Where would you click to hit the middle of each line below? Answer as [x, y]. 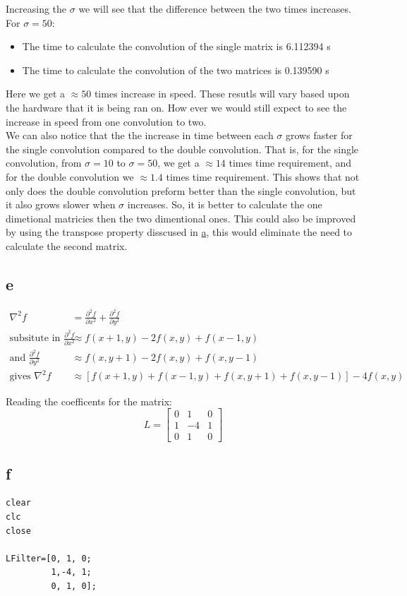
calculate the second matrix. [67, 245]
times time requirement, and [290, 163]
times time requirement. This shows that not [263, 176]
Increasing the [36, 8]
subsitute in [35, 339]
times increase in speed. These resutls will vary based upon [222, 94]
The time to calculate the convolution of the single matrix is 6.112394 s [176, 46]
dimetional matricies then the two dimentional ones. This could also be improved [181, 218]
